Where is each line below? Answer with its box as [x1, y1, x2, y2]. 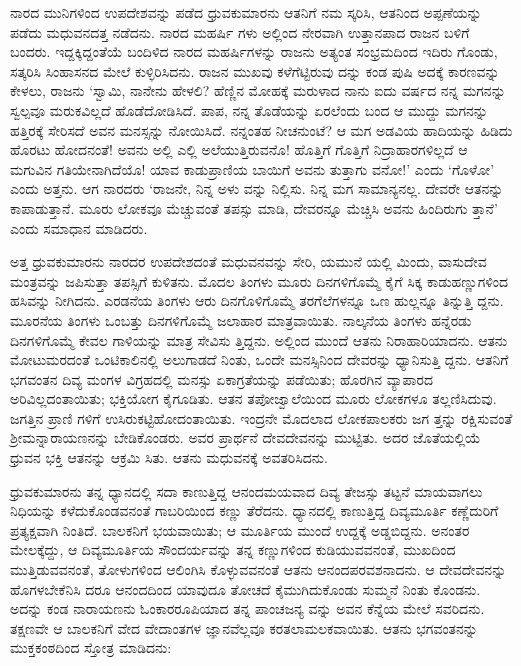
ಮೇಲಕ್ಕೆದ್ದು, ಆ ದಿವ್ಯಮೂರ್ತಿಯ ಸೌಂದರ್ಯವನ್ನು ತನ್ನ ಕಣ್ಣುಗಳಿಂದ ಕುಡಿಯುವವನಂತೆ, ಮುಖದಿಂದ [10, 539, 456, 560]
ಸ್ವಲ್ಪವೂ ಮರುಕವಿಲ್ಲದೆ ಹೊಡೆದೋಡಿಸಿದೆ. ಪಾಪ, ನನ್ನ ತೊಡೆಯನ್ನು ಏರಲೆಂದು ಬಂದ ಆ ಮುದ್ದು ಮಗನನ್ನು [10, 99, 489, 120]
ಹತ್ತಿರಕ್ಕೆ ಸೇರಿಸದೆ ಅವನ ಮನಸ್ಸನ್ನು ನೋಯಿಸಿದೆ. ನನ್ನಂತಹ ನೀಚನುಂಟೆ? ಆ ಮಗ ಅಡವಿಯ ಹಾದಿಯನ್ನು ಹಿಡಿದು [10, 119, 513, 140]
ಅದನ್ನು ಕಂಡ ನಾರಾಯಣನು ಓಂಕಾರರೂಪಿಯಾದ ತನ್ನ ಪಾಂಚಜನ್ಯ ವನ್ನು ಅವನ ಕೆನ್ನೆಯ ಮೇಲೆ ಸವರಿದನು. [10, 598, 485, 619]
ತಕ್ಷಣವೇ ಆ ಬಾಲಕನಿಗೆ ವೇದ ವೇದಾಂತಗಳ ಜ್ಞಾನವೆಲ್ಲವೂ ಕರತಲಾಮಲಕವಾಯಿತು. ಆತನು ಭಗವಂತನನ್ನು [10, 617, 478, 638]
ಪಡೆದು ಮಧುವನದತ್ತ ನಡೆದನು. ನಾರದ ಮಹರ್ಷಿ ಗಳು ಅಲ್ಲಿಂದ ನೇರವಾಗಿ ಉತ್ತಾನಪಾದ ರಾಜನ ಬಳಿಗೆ [10, 21, 470, 42]
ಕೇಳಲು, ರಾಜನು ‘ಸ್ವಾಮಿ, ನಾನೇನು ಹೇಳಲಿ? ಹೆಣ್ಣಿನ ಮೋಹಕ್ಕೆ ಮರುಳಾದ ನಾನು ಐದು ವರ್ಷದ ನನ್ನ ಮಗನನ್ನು [10, 80, 506, 101]
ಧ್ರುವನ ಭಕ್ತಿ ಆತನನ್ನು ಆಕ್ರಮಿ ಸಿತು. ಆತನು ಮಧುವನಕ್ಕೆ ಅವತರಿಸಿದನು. [10, 447, 328, 468]
